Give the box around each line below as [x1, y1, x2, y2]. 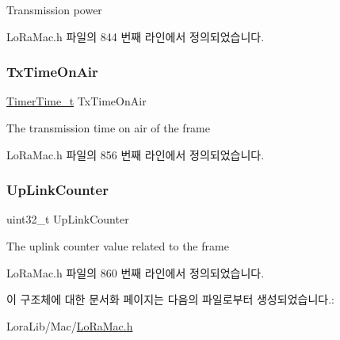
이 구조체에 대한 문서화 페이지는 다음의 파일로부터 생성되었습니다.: [6, 291, 334, 308]
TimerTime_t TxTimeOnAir [6, 93, 147, 109]
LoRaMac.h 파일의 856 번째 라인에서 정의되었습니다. [6, 146, 265, 162]
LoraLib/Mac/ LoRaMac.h [6, 317, 133, 334]
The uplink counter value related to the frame [6, 238, 229, 254]
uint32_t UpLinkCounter [6, 211, 129, 227]
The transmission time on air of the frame [6, 120, 210, 136]
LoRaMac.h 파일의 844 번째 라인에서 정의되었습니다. [6, 28, 265, 44]
